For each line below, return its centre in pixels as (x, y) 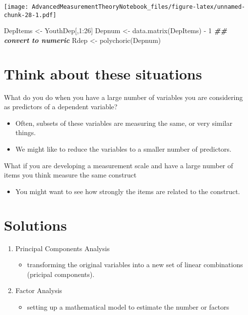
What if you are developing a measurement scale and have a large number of (119, 165)
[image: (16, 7)
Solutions (35, 225)
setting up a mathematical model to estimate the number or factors (128, 306)
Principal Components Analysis (62, 248)
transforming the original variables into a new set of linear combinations (135, 265)
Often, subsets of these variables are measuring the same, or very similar (124, 123)
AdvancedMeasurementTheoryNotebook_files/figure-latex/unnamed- (138, 7)
